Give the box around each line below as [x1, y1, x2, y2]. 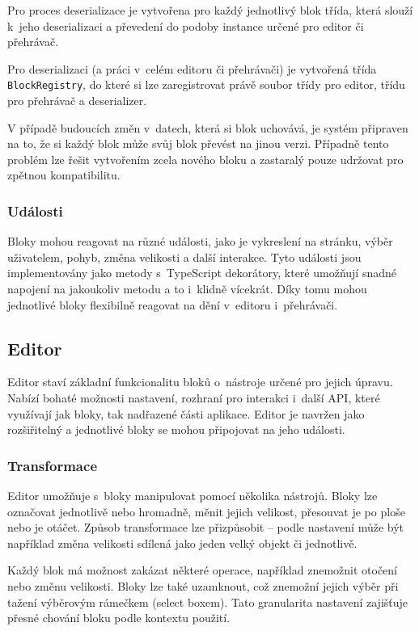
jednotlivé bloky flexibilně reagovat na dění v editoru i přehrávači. [7, 296, 338, 313]
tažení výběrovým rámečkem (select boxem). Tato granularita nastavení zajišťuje [7, 593, 408, 610]
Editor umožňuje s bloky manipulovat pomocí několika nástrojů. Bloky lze [7, 486, 378, 503]
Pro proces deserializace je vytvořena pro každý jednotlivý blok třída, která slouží [7, 2, 413, 18]
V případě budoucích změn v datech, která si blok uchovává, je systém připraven [7, 119, 408, 136]
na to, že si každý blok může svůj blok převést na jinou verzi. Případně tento [7, 135, 389, 152]
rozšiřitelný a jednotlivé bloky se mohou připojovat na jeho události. [7, 421, 345, 438]
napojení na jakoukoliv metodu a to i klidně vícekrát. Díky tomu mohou [7, 280, 367, 297]
